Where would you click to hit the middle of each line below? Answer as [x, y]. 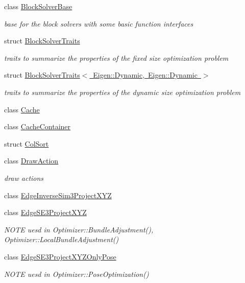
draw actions [24, 178]
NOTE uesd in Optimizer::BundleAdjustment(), [79, 229]
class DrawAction [31, 161]
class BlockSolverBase [38, 6]
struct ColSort [27, 143]
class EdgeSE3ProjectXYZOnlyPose [60, 256]
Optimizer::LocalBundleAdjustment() [62, 239]
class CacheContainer [38, 126]
